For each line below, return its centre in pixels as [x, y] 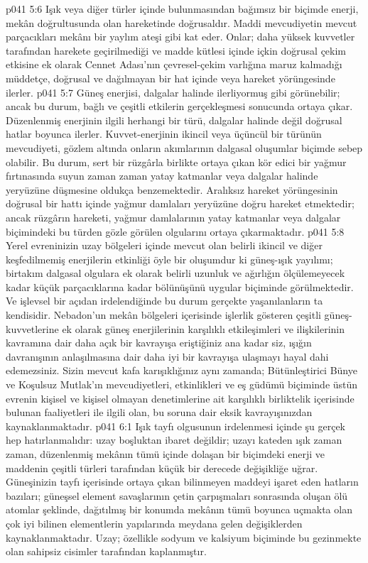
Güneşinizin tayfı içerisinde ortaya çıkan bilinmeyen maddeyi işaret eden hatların [182, 482]
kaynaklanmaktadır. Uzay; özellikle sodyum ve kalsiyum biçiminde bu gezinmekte [184, 537]
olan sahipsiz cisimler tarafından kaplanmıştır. [106, 551]
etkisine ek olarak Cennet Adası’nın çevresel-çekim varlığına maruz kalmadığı [174, 64]
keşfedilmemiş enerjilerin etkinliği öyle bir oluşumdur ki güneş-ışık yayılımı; [169, 259]
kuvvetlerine [32, 328]
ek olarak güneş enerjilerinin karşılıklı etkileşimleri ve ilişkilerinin [204, 328]
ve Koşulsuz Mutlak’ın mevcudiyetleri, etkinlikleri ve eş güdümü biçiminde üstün [182, 384]
